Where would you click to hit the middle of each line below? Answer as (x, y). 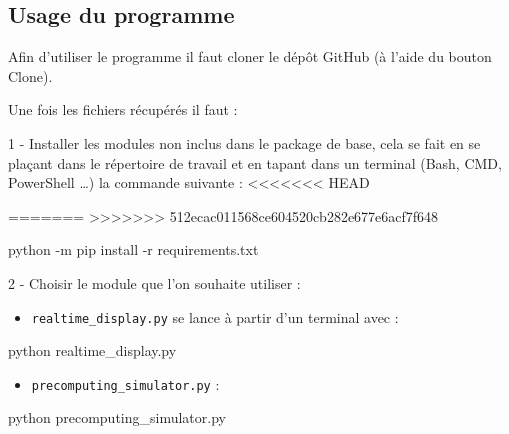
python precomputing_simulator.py (117, 417)
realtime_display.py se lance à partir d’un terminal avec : (215, 316)
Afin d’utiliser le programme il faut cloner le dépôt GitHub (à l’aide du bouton (250, 56)
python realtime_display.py (92, 350)
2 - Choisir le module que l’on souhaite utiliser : (154, 282)
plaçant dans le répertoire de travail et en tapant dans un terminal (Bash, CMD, (255, 162)
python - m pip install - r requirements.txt (133, 249)
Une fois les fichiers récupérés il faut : (123, 109)
